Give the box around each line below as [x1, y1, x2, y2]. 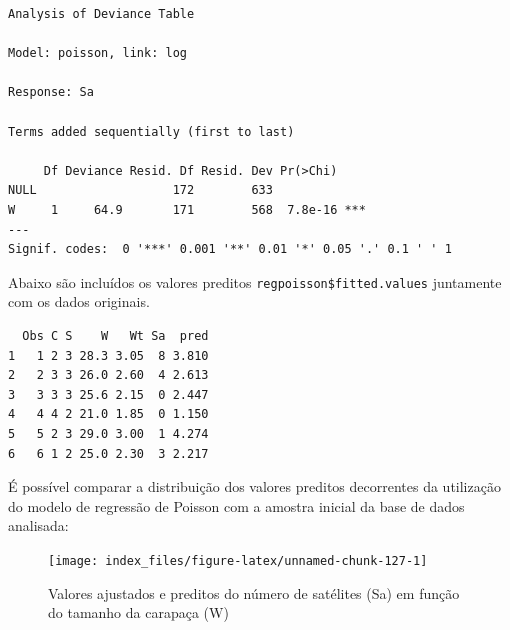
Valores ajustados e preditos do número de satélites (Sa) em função [48, 582, 460, 603]
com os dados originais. [8, 291, 150, 312]
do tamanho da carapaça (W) [48, 602, 229, 623]
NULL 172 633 [8, 183, 273, 198]
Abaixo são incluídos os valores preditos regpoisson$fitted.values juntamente [8, 271, 502, 292]
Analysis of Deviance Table [8, 7, 195, 21]
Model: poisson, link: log [8, 46, 187, 61]
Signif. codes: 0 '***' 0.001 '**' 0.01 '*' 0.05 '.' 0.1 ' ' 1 [8, 242, 452, 257]
